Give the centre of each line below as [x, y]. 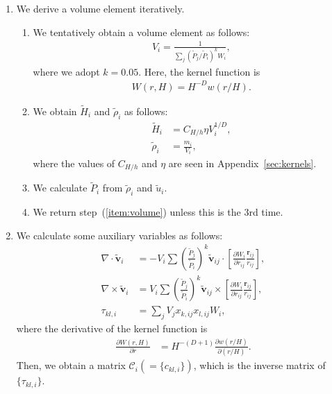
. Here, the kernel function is [199, 71]
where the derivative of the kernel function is [112, 328]
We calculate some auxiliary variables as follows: [119, 235]
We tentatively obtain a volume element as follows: [141, 32]
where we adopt [66, 71]
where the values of [74, 163]
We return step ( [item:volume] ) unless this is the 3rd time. [158, 211]
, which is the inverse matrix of [259, 365]
